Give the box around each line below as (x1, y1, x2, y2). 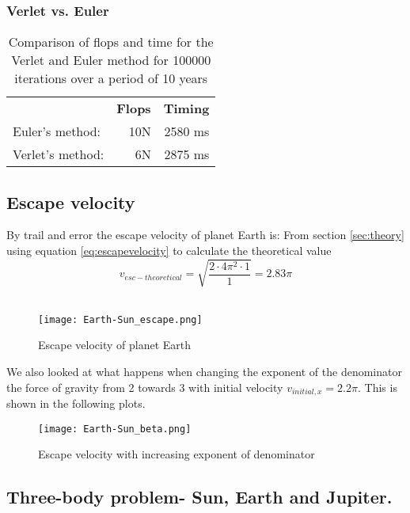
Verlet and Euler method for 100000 (11, 51, 211, 70)
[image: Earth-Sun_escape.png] (38, 313, 203, 325)
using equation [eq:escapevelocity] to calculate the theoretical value (6, 242, 332, 259)
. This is (357, 378, 397, 395)
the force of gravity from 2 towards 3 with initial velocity (6, 378, 283, 395)
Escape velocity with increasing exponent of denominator (38, 446, 315, 462)
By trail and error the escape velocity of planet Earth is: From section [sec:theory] (6, 226, 404, 243)
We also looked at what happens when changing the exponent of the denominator (6, 363, 402, 379)
